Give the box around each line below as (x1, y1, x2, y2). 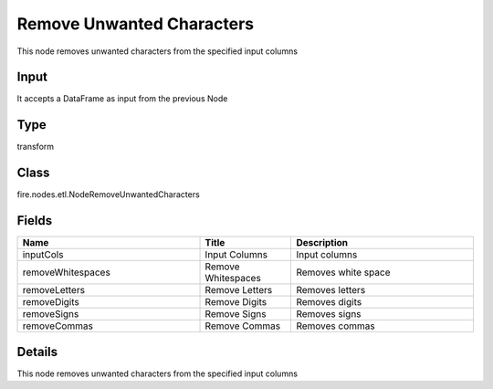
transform (16, 142, 55, 152)
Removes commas (296, 320, 375, 332)
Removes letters (296, 284, 366, 297)
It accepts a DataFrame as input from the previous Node (16, 93, 228, 104)
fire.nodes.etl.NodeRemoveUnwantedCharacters (16, 189, 200, 200)
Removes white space (296, 266, 391, 279)
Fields (16, 213, 53, 228)
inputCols (22, 248, 64, 261)
